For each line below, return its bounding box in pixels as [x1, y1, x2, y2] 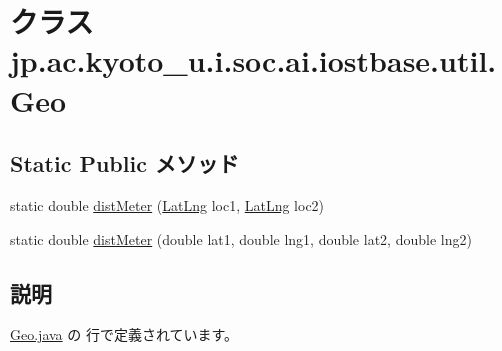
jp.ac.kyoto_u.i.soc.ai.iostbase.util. [10, 40, 497, 81]
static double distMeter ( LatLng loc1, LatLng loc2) [10, 194, 325, 215]
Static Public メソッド [10, 148, 239, 179]
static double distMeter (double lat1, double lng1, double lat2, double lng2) [10, 228, 472, 249]
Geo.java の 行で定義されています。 [10, 324, 239, 345]
